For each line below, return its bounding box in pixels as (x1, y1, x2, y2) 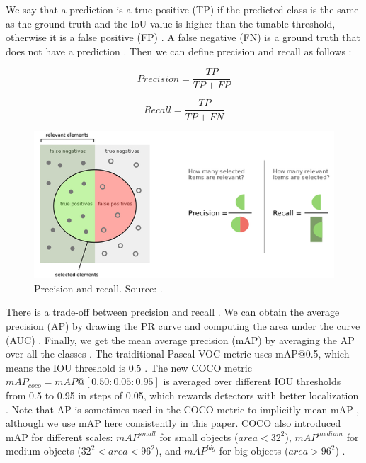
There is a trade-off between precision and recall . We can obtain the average (6, 304, 340, 319)
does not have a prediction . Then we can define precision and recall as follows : (6, 43, 352, 58)
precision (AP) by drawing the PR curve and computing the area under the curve (6, 318, 360, 333)
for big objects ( (219, 443, 289, 458)
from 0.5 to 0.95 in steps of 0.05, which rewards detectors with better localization (6, 387, 359, 402)
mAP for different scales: (6, 429, 113, 444)
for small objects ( (159, 429, 239, 444)
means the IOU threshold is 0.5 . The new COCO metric (6, 360, 252, 375)
